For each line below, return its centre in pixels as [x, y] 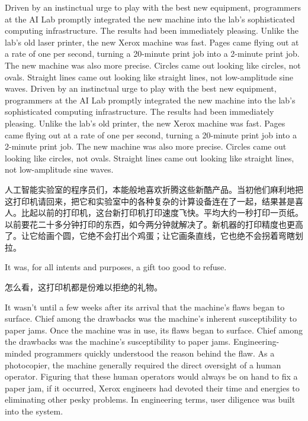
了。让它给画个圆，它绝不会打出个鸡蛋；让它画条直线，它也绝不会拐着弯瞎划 [154, 236]
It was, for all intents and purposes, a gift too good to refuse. [116, 267]
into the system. [34, 411]
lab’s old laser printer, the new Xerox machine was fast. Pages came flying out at [152, 42]
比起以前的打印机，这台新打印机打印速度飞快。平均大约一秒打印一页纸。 [162, 213]
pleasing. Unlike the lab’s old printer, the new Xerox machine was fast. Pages [145, 123]
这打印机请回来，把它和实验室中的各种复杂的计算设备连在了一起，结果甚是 [150, 201]
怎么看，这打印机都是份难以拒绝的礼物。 [84, 287]
